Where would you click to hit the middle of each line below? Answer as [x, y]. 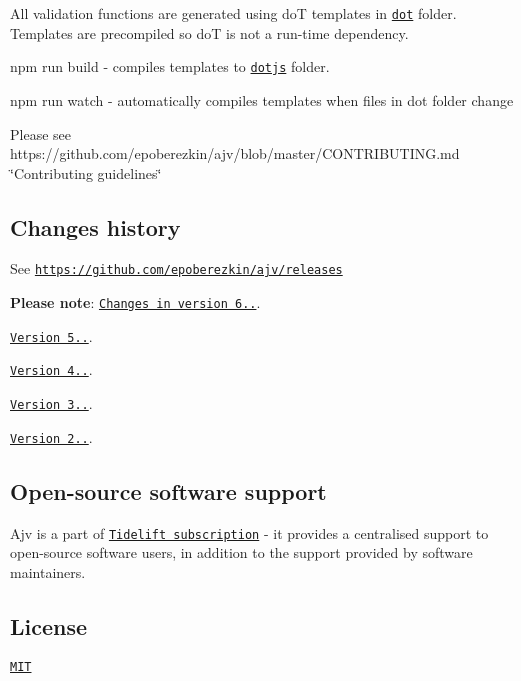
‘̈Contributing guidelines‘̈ [86, 172]
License [49, 625]
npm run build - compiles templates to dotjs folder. [170, 66]
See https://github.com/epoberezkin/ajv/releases [176, 268]
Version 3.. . [51, 403]
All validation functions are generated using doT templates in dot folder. [233, 13]
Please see [40, 133]
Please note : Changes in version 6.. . [135, 302]
